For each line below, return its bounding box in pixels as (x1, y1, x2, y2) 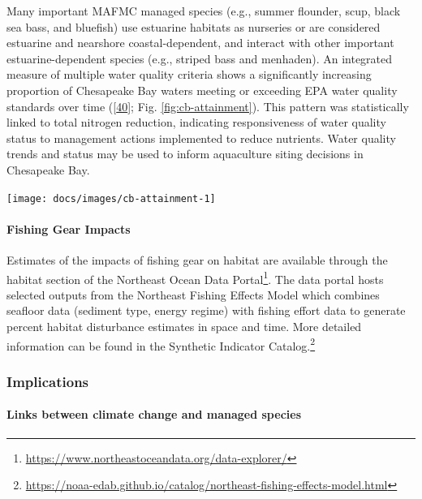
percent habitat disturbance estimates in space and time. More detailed (6, 318, 362, 335)
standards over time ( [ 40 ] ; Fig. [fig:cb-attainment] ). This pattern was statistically (6, 97, 409, 114)
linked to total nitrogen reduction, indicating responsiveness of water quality (6, 114, 386, 131)
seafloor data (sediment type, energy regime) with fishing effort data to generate (6, 302, 406, 319)
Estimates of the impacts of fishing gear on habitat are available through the (6, 251, 388, 268)
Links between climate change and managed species (6, 406, 301, 423)
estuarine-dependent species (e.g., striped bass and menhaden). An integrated (6, 49, 393, 67)
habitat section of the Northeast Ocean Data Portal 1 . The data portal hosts (6, 268, 384, 287)
